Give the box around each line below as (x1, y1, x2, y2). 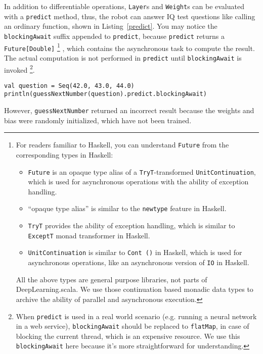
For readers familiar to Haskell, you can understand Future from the (16, 139, 229, 150)
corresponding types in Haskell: (16, 149, 113, 160)
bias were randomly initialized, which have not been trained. (4, 115, 192, 125)
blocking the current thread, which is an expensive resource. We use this (16, 330, 240, 341)
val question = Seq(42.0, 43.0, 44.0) (4, 82, 135, 89)
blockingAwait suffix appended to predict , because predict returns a (4, 30, 225, 41)
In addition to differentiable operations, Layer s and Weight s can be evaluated (4, 1, 244, 11)
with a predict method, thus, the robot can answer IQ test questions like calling (4, 11, 255, 21)
